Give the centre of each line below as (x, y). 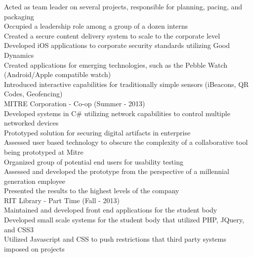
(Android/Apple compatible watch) (58, 74)
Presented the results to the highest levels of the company (92, 191)
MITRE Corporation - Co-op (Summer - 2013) (75, 103)
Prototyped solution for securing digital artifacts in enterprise (97, 132)
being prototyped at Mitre (44, 151)
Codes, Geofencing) (33, 94)
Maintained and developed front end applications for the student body (111, 210)
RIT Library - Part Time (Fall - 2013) (62, 200)
